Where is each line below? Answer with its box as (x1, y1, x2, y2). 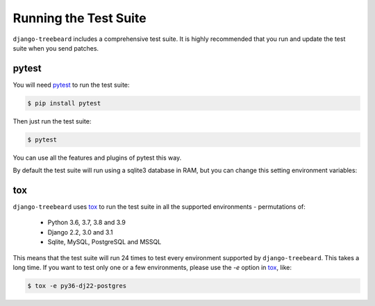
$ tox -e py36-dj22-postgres (27, 282, 127, 290)
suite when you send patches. (12, 44, 99, 52)
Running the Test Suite (12, 10, 147, 26)
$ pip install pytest (27, 99, 101, 107)
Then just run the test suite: (12, 117, 92, 125)
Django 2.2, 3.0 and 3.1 (47, 228, 113, 236)
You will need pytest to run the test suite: (12, 80, 130, 89)
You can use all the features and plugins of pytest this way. (12, 153, 182, 162)
